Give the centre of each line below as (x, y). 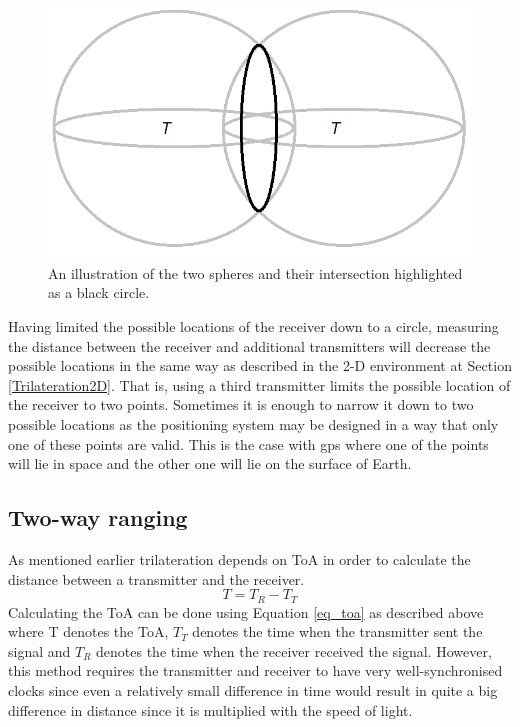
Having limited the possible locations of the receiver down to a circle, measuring (253, 326)
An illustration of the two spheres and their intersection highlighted (255, 272)
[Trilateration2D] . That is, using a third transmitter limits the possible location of (259, 384)
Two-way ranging (98, 517)
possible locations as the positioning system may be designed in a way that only (253, 424)
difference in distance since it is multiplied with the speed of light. (210, 709)
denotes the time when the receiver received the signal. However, (294, 650)
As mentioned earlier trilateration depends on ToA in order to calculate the (239, 559)
